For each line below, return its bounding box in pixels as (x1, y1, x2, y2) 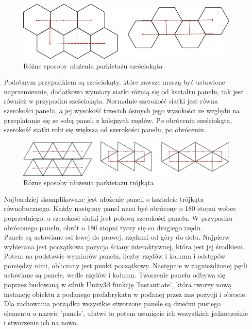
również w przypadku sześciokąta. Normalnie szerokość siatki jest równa (4, 96, 218, 106)
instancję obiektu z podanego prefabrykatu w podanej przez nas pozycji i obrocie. (4, 289, 247, 299)
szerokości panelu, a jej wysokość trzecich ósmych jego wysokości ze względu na (4, 105, 240, 115)
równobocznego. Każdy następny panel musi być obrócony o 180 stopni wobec (4, 203, 236, 213)
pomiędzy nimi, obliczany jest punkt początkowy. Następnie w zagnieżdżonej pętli (4, 260, 248, 270)
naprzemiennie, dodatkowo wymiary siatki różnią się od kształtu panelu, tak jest (4, 86, 244, 96)
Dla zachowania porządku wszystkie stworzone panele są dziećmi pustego (4, 298, 221, 309)
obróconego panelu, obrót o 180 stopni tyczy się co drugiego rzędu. (4, 222, 202, 232)
